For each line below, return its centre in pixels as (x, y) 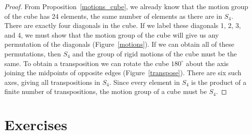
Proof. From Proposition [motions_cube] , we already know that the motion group (126, 6)
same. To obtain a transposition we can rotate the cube (87, 63)
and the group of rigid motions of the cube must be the (155, 53)
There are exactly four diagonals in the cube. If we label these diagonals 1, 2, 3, (123, 25)
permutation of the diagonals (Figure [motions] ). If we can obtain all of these (119, 44)
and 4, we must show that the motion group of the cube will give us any (112, 34)
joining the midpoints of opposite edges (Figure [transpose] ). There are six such (123, 73)
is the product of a (219, 82)
